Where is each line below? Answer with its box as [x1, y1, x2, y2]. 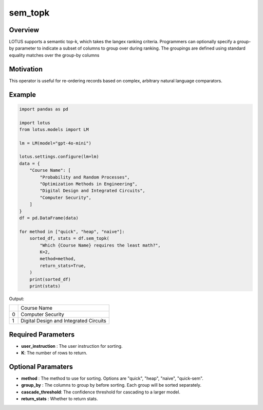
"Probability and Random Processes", [39, 174, 130, 180]
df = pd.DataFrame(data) [19, 215, 79, 221]
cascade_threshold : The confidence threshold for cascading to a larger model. [21, 389, 180, 395]
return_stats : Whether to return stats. [21, 396, 98, 402]
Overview [9, 26, 39, 34]
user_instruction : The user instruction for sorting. [21, 343, 123, 349]
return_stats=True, [39, 263, 86, 268]
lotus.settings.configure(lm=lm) [19, 154, 99, 160]
